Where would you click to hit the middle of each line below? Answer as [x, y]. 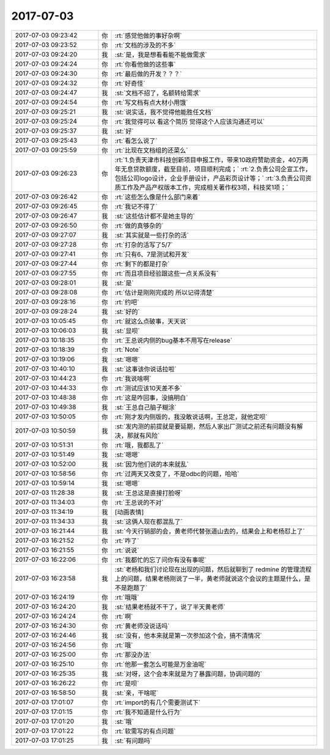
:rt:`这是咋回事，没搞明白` [151, 398]
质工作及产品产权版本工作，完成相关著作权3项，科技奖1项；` [201, 187]
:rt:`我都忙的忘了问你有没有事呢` [160, 560]
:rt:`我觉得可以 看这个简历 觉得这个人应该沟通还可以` [190, 121]
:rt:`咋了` [127, 540]
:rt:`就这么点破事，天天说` [151, 321]
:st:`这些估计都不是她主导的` [155, 216]
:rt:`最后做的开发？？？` [148, 73]
